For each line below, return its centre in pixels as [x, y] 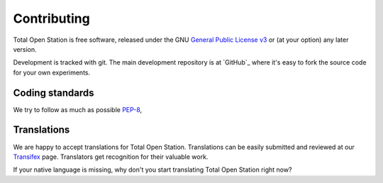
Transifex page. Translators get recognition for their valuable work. [111, 157]
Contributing [51, 18]
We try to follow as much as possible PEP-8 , [78, 109]
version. [25, 49]
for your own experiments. [52, 72]
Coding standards [54, 93]
